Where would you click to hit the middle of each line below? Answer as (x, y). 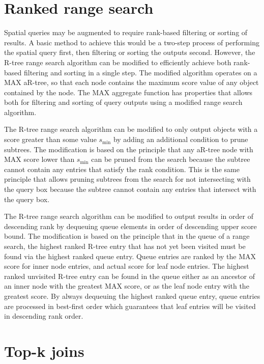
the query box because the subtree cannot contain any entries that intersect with (130, 189)
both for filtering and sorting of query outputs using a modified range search (123, 102)
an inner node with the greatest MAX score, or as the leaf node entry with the (127, 286)
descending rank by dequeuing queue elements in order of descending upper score (130, 226)
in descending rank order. (44, 316)
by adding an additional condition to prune (181, 139)
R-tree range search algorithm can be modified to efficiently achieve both (118, 62)
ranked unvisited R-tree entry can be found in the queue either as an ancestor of (129, 276)
